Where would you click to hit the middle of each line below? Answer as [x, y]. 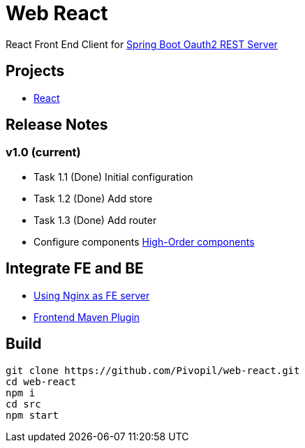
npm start [32, 415]
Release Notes [57, 125]
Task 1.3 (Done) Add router [95, 220]
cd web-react [41, 381]
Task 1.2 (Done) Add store [93, 198]
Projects [35, 71]
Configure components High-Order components [144, 241]
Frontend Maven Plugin [87, 317]
